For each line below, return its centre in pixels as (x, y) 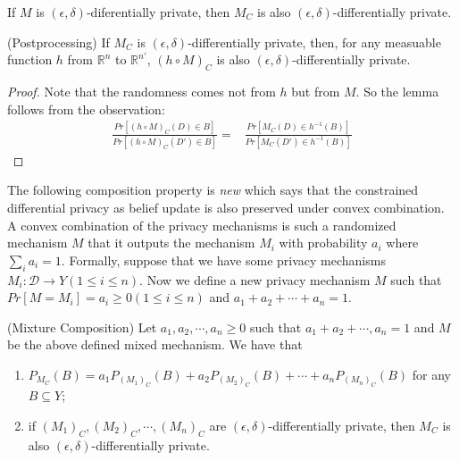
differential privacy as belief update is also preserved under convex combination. (226, 208)
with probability (323, 243)
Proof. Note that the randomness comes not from (142, 91)
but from (316, 91)
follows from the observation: (86, 109)
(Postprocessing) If (58, 42)
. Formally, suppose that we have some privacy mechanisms (223, 260)
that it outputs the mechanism (171, 243)
